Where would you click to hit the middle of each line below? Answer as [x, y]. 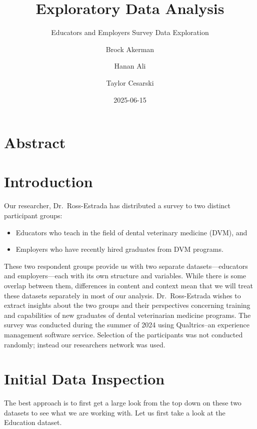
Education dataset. [33, 422]
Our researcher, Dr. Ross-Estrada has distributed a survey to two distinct [117, 205]
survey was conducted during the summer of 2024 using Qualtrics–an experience [127, 325]
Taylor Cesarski [130, 82]
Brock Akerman [130, 49]
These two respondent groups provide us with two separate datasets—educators [126, 266]
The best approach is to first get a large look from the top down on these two [123, 403]
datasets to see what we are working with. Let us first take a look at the [115, 412]
